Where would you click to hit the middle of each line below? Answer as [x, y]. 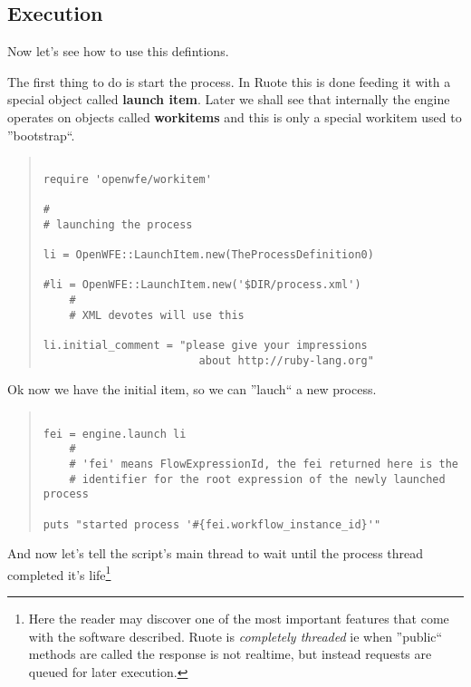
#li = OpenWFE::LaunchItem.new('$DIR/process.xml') [202, 285]
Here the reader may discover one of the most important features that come [239, 619]
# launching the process [118, 224]
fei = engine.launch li [115, 434]
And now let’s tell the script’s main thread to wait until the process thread [216, 553]
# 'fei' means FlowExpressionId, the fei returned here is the [264, 464]
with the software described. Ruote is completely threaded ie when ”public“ [235, 636]
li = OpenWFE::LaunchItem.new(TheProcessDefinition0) [208, 255]
